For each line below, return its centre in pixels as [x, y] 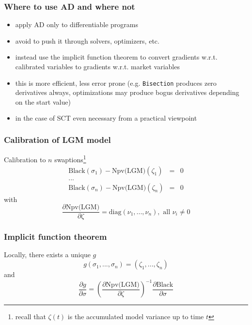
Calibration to [25, 159]
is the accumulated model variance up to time [136, 317]
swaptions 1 [70, 159]
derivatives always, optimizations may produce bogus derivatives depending [127, 92]
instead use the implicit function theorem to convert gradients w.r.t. [116, 57]
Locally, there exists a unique [47, 255]
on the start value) [43, 101]
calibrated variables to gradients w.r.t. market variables [97, 66]
